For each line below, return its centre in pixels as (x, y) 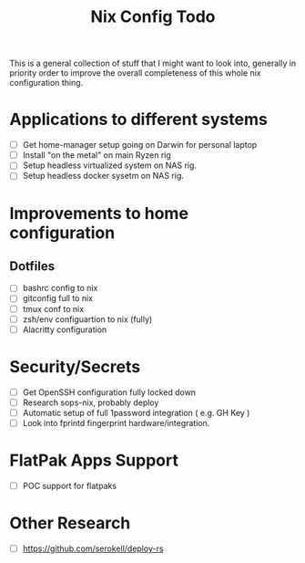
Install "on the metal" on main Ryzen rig (97, 155)
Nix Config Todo (153, 17)
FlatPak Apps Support (94, 460)
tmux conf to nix (53, 308)
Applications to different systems (139, 120)
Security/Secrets (75, 366)
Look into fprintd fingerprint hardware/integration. (116, 422)
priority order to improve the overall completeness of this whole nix (135, 73)
